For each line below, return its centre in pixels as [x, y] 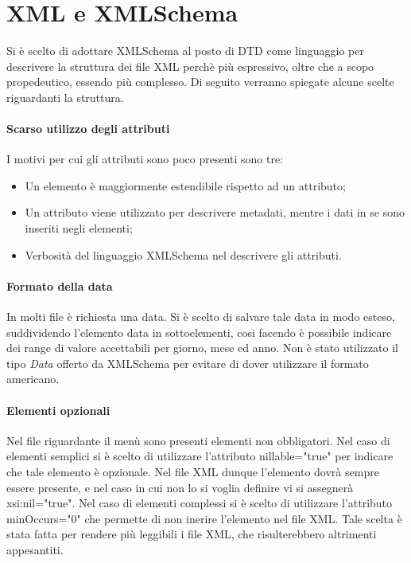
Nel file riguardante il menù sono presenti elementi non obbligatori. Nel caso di [198, 440]
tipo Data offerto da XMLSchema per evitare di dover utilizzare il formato [188, 363]
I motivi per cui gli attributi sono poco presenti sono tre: [145, 159]
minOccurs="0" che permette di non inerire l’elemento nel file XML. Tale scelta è [204, 518]
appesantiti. [35, 549]
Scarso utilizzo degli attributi [88, 129]
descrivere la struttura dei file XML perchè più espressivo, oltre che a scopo [190, 66]
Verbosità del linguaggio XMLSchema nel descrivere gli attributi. [183, 254]
